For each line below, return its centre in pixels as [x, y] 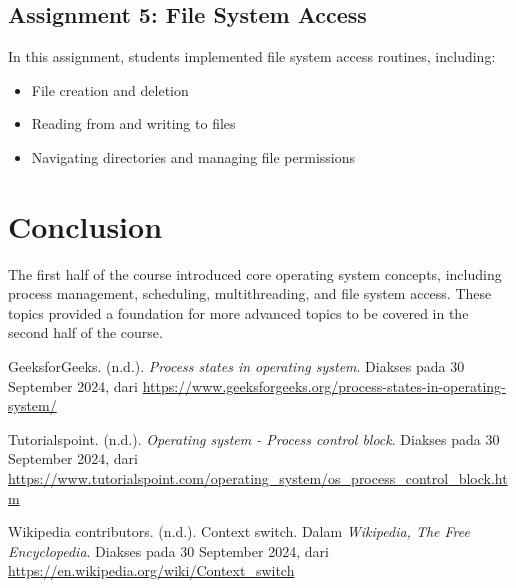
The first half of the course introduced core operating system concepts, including [255, 273]
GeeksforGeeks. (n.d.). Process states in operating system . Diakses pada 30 [236, 366]
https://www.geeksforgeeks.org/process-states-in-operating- [324, 385]
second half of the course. [85, 332]
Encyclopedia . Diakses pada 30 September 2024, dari [168, 550]
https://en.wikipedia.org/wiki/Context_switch [151, 570]
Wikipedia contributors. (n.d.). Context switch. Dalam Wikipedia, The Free [239, 531]
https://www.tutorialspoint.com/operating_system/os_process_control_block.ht [258, 478]
